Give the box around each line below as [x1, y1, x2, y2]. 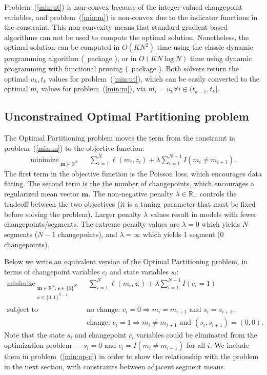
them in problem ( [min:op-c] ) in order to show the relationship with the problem [4, 351, 259, 362]
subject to [7, 306, 38, 313]
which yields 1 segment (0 [142, 229, 224, 240]
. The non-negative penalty [88, 188, 173, 199]
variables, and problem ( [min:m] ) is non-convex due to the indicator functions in [4, 11, 258, 22]
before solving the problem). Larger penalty [4, 208, 141, 219]
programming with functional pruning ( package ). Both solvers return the [4, 63, 239, 73]
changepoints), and [58, 229, 117, 240]
